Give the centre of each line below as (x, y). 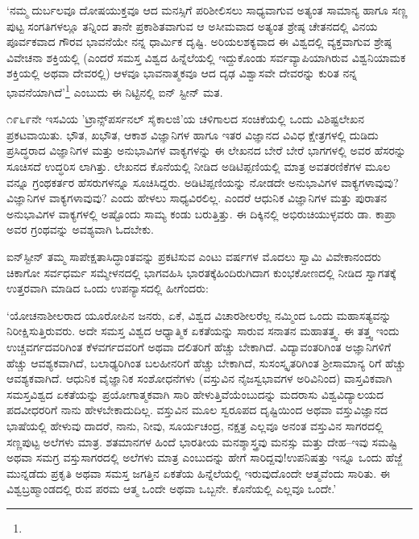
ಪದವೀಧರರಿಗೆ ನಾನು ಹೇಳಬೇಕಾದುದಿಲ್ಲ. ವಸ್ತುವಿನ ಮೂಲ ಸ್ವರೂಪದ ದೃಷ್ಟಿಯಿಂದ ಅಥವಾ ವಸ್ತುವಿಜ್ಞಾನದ (197, 410)
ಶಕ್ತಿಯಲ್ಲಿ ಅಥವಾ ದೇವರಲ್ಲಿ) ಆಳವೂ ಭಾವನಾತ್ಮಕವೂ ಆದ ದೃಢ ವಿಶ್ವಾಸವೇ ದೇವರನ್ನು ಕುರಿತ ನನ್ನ (182, 73)
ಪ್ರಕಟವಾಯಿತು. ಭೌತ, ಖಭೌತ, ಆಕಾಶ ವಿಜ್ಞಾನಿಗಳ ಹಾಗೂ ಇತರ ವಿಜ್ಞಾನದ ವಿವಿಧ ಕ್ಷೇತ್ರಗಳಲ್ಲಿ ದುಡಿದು (193, 134)
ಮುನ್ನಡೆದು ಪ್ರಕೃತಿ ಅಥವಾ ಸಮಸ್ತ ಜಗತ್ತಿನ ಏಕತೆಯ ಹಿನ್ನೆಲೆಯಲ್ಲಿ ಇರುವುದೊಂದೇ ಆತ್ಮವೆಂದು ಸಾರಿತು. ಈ (198, 473)
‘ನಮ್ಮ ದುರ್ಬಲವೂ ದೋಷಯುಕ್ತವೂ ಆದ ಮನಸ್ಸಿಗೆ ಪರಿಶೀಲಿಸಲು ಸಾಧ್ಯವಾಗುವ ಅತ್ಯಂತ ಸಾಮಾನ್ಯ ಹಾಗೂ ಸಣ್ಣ (207, 10)
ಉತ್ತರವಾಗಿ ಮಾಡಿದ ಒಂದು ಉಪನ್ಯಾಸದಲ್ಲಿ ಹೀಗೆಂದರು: (108, 288)
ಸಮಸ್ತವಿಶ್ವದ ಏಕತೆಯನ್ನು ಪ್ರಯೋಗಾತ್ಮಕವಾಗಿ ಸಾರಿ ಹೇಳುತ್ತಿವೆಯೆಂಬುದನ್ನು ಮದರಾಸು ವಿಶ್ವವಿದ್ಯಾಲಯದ (195, 394)
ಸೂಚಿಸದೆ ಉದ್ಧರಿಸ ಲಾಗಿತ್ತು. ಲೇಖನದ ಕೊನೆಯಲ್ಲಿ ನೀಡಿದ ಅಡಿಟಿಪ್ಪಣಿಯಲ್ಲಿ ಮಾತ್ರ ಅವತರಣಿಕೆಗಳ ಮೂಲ (199, 166)
